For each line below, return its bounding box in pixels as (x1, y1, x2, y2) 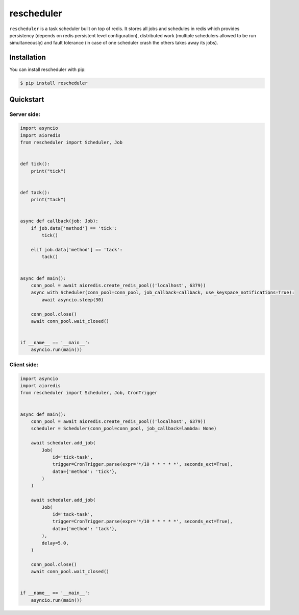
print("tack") (31, 197, 66, 203)
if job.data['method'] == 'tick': (31, 225, 117, 231)
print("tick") (31, 168, 66, 174)
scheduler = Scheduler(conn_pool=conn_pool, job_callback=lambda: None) (31, 425, 217, 432)
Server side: (9, 110, 41, 117)
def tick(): (20, 161, 51, 167)
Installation (9, 53, 46, 62)
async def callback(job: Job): (20, 218, 99, 224)
